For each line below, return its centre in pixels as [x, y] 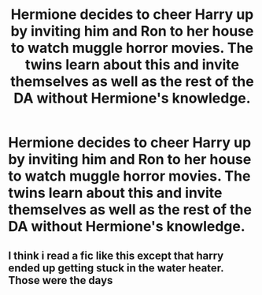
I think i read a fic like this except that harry [116, 255]
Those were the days [61, 280]
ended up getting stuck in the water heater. [116, 268]
